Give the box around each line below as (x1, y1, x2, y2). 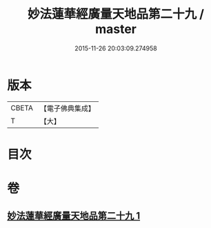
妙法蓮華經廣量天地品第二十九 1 (7, 210, 141, 222)
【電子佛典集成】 (39, 103, 95, 113)
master (95, 21, 137, 37)
